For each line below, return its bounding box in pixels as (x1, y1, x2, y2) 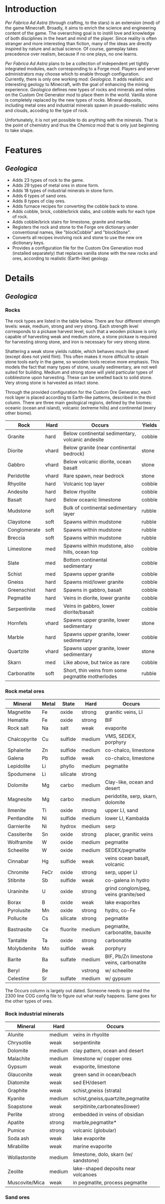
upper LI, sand (105, 807, 138, 814)
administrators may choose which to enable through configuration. (5, 71, 140, 77)
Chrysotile (7, 1040, 31, 1046)
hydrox (60, 823, 77, 830)
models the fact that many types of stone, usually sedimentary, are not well (5, 364, 157, 370)
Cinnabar (7, 858, 29, 865)
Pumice (7, 1127, 26, 1134)
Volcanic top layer (63, 480, 105, 487)
